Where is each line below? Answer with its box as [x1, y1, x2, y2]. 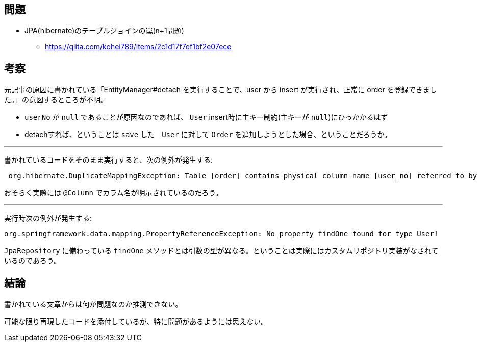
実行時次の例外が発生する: [4, 214, 92, 223]
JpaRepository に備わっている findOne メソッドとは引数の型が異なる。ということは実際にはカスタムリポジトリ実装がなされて [4, 246, 439, 255]
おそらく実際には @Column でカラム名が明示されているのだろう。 [4, 188, 223, 197]
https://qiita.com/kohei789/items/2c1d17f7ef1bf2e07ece [45, 42, 232, 51]
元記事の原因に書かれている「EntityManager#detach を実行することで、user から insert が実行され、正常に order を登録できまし [4, 85, 437, 94]
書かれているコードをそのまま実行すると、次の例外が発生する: [4, 155, 213, 165]
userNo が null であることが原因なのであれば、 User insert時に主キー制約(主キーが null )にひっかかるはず [24, 113, 388, 122]
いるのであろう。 [4, 256, 61, 265]
